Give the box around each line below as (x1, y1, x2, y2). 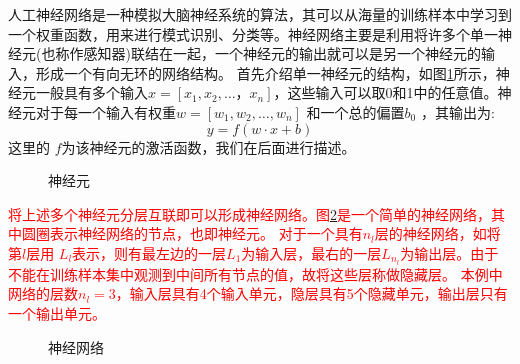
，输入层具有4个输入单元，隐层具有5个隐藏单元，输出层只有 (115, 283, 508, 304)
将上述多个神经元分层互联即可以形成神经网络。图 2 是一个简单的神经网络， (8, 203, 491, 224)
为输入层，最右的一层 (241, 242, 382, 263)
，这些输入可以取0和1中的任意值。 (273, 82, 498, 103)
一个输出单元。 (8, 302, 106, 323)
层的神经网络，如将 (374, 223, 501, 244)
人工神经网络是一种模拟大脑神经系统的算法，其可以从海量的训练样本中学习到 (8, 4, 512, 24)
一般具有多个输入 (35, 82, 148, 103)
